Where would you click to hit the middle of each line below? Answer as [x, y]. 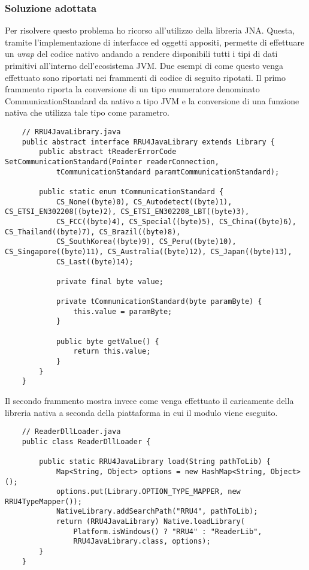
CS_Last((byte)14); [95, 262]
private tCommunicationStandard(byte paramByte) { [159, 302]
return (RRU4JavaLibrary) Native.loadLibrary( [150, 522]
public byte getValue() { [107, 341]
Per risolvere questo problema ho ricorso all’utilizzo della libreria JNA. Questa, [150, 30]
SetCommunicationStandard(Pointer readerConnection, [112, 162]
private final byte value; [110, 281]
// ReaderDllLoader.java [71, 432]
